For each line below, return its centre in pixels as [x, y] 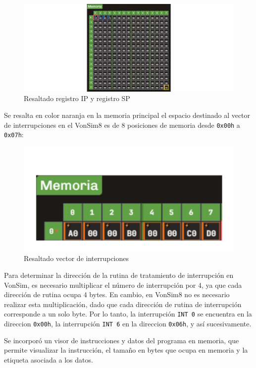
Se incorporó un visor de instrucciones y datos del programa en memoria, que [122, 340]
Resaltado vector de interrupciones [77, 258]
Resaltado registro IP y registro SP [77, 98]
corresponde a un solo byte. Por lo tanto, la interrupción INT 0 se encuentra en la [128, 314]
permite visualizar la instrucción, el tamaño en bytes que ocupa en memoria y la [126, 350]
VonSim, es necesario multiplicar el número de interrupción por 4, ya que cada [123, 285]
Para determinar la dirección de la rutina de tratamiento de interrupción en [119, 275]
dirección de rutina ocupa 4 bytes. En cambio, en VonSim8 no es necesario [117, 294]
